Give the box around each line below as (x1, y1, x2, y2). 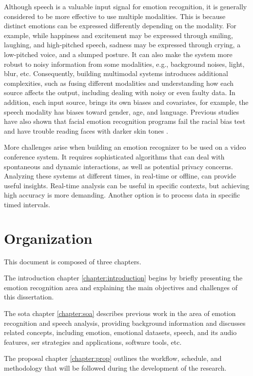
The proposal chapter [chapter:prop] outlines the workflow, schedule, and (4, 353, 222, 363)
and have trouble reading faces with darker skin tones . (4, 125, 168, 136)
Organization (4, 228, 93, 248)
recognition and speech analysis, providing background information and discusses (4, 317, 246, 328)
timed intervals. (4, 199, 51, 209)
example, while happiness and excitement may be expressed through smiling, (4, 30, 233, 40)
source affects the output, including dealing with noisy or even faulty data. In (4, 87, 235, 98)
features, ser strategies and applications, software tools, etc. (4, 336, 182, 347)
